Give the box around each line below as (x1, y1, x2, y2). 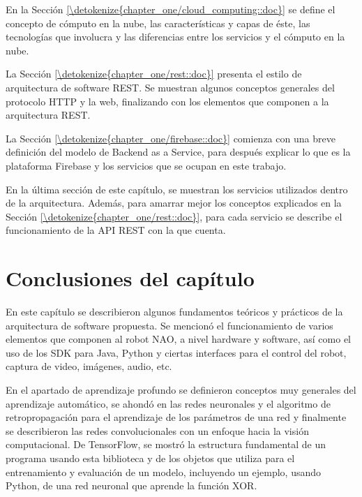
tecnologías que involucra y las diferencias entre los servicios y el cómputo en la (6, 29, 345, 44)
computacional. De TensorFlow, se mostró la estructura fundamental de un (6, 437, 326, 452)
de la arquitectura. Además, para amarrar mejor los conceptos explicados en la (6, 195, 342, 210)
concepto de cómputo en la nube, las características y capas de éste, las (6, 15, 310, 30)
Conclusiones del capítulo (6, 264, 255, 292)
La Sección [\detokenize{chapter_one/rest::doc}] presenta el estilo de (6, 66, 302, 81)
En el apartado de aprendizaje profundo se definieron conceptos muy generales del (6, 383, 356, 396)
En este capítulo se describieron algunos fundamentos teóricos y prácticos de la (6, 304, 343, 319)
